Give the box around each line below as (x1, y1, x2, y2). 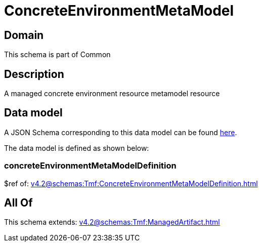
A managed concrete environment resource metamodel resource (4, 89, 220, 98)
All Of (4, 196, 33, 210)
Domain (4, 28, 44, 42)
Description (4, 67, 64, 80)
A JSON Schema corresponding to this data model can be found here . (4, 128, 237, 137)
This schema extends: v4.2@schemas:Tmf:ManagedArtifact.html (4, 218, 220, 227)
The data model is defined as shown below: (4, 143, 149, 152)
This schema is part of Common (4, 50, 111, 59)
